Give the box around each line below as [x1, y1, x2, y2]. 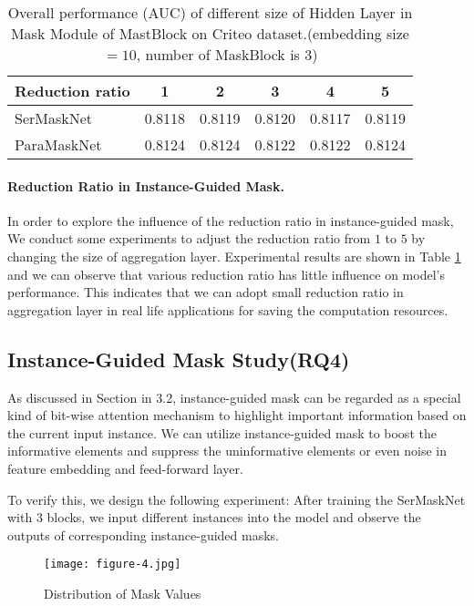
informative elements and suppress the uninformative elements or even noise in [7, 441, 448, 460]
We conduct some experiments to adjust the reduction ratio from [7, 229, 371, 248]
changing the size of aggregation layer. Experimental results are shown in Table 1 [7, 246, 461, 265]
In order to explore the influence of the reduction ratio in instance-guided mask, [7, 211, 454, 230]
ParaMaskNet [15, 134, 102, 155]
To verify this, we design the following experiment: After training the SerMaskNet [7, 489, 466, 508]
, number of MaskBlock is [136, 44, 300, 65]
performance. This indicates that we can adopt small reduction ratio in [7, 282, 404, 302]
